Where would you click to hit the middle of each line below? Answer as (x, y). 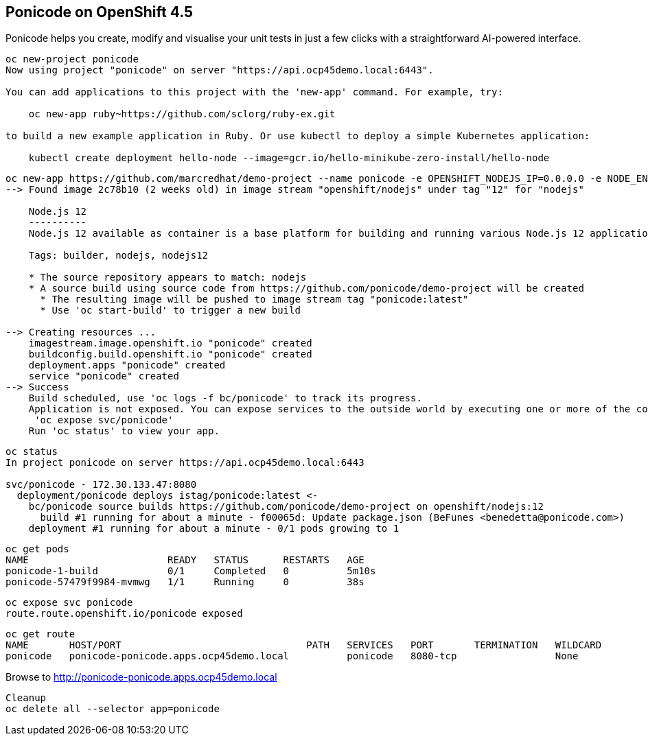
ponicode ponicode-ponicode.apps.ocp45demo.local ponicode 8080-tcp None (292, 656)
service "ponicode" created (104, 376)
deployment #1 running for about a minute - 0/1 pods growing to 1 (214, 529)
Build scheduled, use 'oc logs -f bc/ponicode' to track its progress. (225, 398)
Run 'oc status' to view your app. (124, 431)
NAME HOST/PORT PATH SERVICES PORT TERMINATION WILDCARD (304, 645)
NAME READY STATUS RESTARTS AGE (185, 560)
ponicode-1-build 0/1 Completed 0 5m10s (191, 571)
